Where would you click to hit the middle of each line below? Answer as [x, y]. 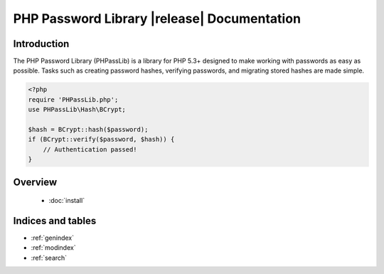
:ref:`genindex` [53, 238]
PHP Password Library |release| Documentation [157, 19]
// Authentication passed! [90, 149]
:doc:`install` [67, 201]
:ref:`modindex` [53, 248]
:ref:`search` [49, 258]
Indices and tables [55, 221]
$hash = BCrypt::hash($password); [88, 129]
